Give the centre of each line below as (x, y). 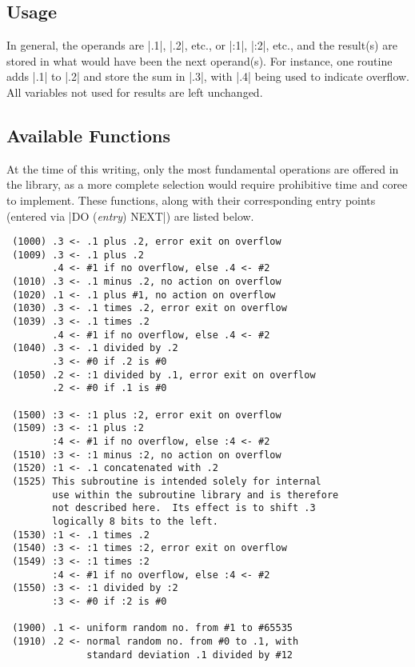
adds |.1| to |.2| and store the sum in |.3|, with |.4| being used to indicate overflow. (208, 76)
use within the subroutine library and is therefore (196, 495)
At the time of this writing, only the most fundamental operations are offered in (203, 168)
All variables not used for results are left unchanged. (135, 92)
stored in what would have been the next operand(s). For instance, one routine (200, 60)
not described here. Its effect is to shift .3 (184, 508)
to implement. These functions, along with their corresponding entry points (191, 200)
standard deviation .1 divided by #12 (190, 655)
